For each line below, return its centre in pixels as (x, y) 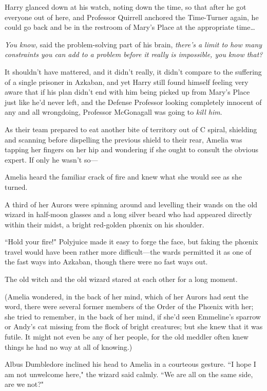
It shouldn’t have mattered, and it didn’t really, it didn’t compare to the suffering (133, 71)
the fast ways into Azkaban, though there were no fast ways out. (106, 262)
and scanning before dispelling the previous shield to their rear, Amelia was (123, 139)
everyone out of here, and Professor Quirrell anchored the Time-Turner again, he (132, 17)
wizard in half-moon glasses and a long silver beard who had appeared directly (128, 214)
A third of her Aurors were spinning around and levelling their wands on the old (131, 204)
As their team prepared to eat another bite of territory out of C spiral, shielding (131, 129)
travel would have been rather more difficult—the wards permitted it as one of (128, 251)
